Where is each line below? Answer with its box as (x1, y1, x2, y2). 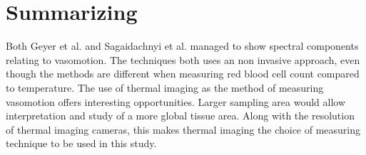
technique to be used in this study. (6, 136, 157, 151)
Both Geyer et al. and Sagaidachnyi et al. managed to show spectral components (6, 38, 359, 53)
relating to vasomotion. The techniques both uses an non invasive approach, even (6, 52, 360, 67)
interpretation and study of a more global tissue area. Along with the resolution (6, 108, 355, 123)
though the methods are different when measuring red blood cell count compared (6, 66, 360, 81)
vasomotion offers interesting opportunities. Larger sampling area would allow (6, 94, 346, 109)
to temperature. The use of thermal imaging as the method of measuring (6, 80, 324, 95)
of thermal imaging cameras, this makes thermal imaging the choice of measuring (6, 122, 361, 137)
